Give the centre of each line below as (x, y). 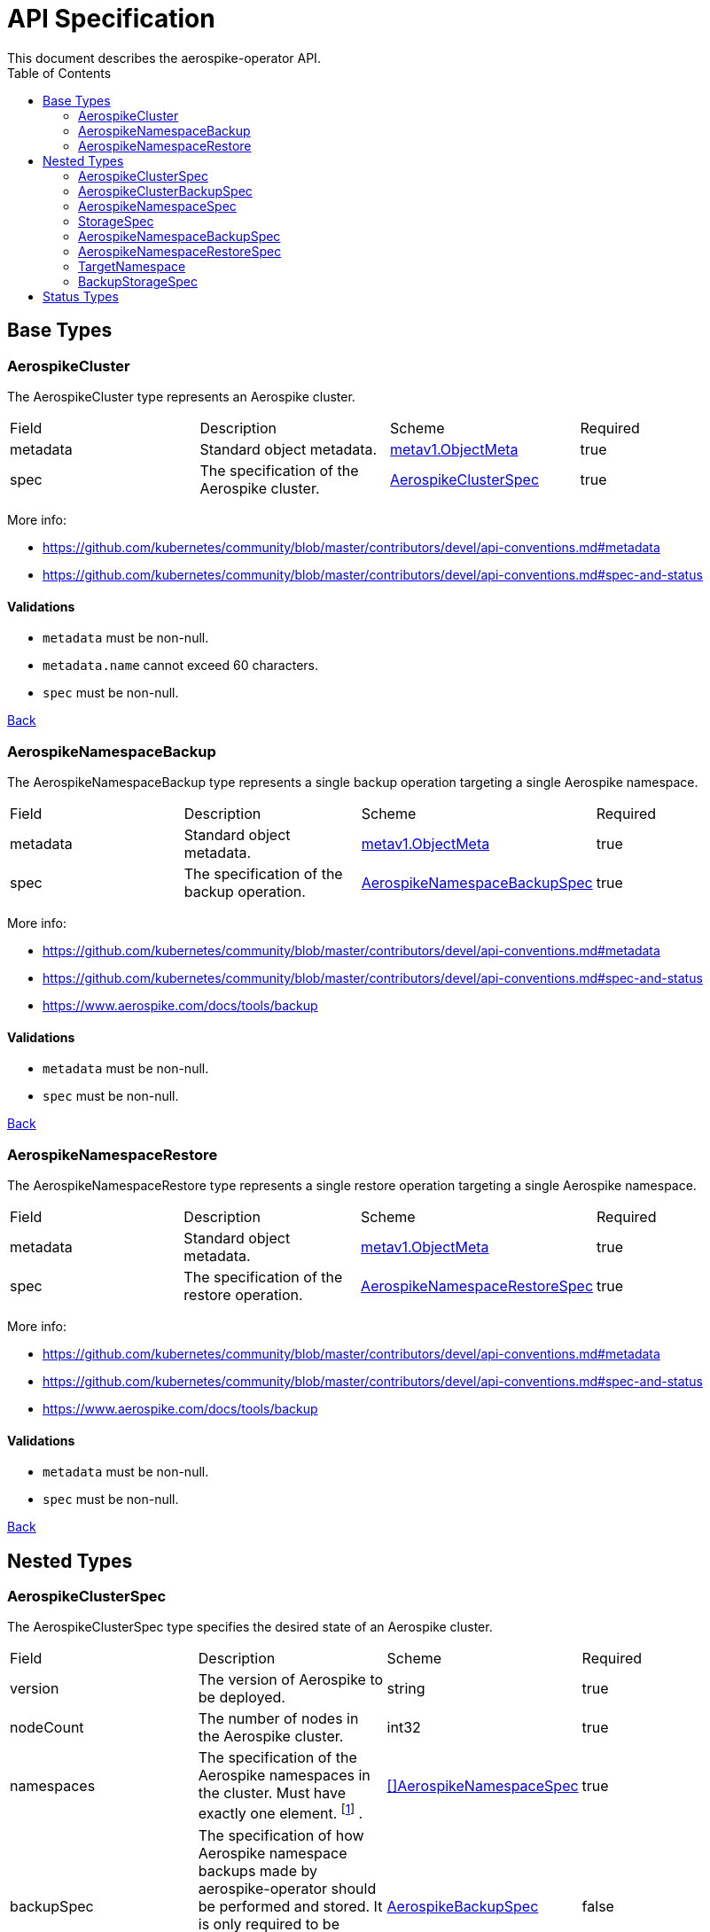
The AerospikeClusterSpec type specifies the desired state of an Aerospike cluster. (250, 1627)
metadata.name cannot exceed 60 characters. (180, 666)
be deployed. (242, 1698)
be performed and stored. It (290, 1906)
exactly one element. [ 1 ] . (281, 1812)
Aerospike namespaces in (284, 1776)
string (406, 1689)
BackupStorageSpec (138, 281)
